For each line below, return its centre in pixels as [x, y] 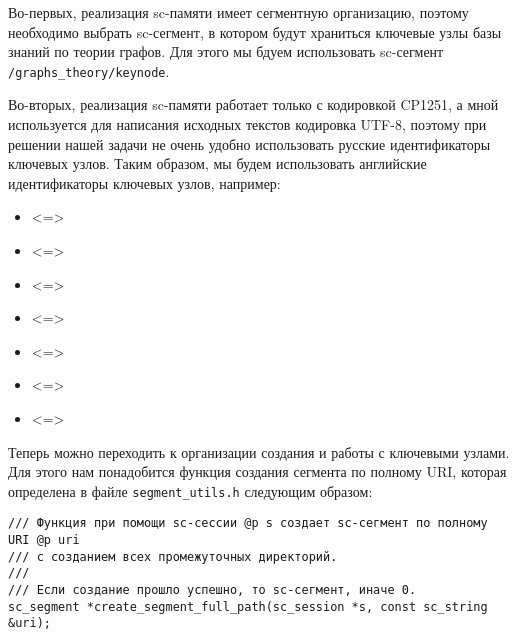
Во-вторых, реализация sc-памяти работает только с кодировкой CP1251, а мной [253, 104]
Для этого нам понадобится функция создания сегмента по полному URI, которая [257, 471]
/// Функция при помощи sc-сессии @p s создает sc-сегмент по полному [248, 523]
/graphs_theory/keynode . [89, 70]
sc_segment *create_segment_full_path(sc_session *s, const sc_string [248, 606]
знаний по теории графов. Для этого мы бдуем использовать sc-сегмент [226, 51]
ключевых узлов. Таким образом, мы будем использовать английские [217, 163]
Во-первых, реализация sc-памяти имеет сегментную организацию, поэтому [238, 12]
